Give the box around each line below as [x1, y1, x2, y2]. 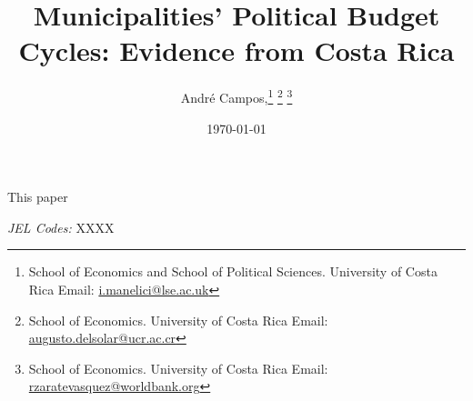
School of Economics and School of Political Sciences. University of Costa [28, 262, 438, 281]
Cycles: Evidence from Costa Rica [18, 32, 455, 69]
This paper [7, 187, 68, 206]
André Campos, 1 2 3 [180, 85, 293, 106]
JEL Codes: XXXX [7, 217, 115, 236]
